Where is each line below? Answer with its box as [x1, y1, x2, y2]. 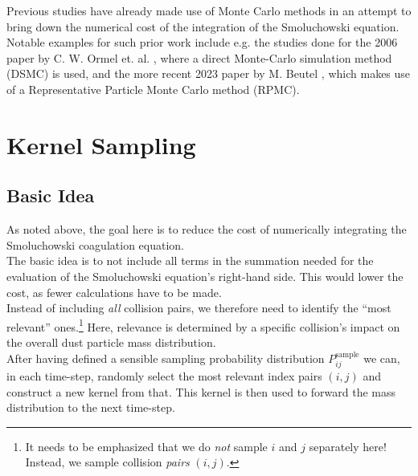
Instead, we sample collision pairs [25, 454, 190, 470]
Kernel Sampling [6, 128, 196, 161]
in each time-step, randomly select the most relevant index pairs [6, 367, 322, 384]
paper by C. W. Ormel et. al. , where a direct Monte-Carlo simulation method [6, 49, 392, 66]
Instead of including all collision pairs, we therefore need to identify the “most [6, 299, 391, 316]
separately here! [309, 437, 387, 454]
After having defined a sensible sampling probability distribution [6, 349, 325, 366]
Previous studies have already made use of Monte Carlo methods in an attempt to [6, 2, 412, 18]
